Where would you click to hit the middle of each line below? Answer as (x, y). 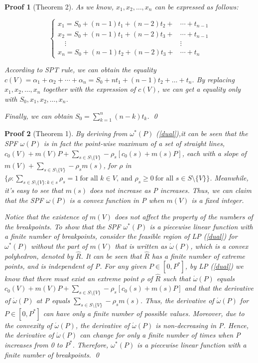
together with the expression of (89, 89)
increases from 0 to (34, 344)
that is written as (141, 246)
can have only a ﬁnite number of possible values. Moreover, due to (144, 313)
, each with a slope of (214, 153)
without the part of (59, 246)
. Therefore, (90, 344)
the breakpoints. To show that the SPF (63, 226)
